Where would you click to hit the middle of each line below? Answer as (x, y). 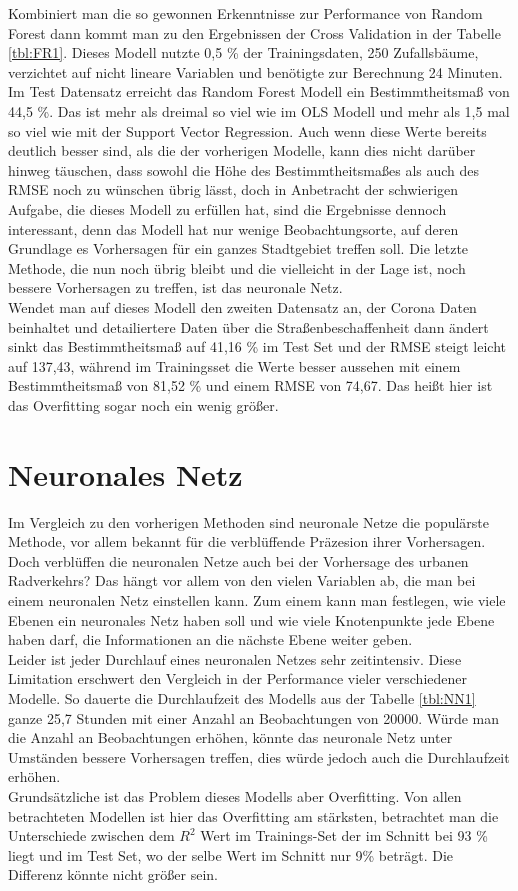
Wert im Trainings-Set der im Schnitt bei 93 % (344, 835)
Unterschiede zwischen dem (91, 835)
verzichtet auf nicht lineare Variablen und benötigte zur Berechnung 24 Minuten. (255, 71)
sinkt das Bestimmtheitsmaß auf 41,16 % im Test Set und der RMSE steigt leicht (257, 346)
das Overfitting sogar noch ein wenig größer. (143, 404)
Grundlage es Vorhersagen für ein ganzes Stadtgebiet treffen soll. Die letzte (238, 248)
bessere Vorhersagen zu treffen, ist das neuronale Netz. (175, 287)
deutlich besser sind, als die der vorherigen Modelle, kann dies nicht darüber (242, 150)
